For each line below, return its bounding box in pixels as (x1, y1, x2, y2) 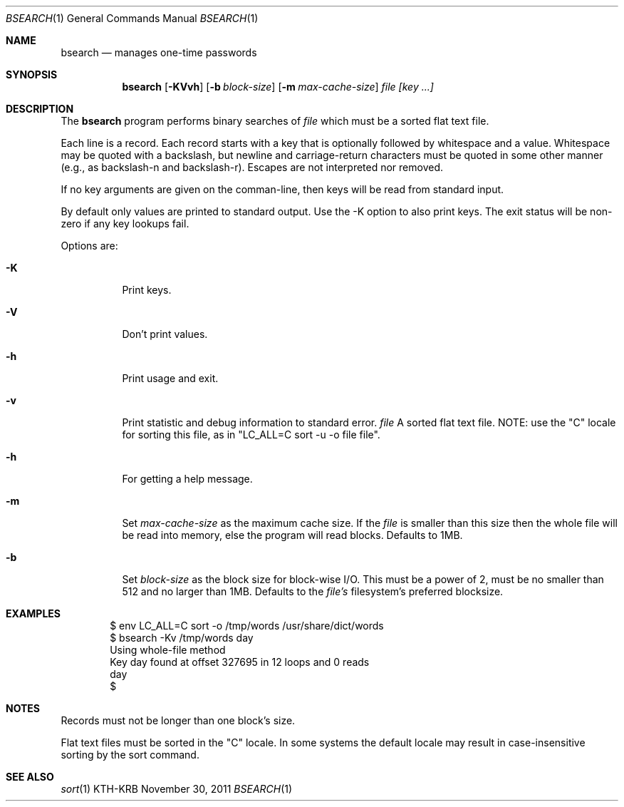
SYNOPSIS (6, 68, 58, 81)
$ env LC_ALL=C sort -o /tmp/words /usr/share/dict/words (110, 620, 384, 632)
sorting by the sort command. (61, 749, 199, 761)
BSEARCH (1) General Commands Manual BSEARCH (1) (6, 12, 259, 24)
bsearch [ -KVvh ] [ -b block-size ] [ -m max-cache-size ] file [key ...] (122, 81, 434, 93)
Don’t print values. (122, 328, 208, 340)
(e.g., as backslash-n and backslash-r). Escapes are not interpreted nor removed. (61, 161, 444, 173)
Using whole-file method (110, 644, 226, 656)
